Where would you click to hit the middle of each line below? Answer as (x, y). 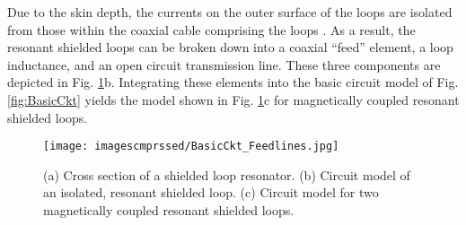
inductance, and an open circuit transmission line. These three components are (224, 64)
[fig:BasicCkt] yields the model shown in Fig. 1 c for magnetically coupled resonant (233, 99)
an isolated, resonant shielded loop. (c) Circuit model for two (211, 192)
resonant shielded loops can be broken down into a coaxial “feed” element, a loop (230, 47)
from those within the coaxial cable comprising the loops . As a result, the (211, 29)
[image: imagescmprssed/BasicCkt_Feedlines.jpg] (191, 147)
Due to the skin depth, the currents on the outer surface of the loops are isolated (230, 12)
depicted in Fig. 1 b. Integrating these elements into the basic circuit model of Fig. (233, 82)
